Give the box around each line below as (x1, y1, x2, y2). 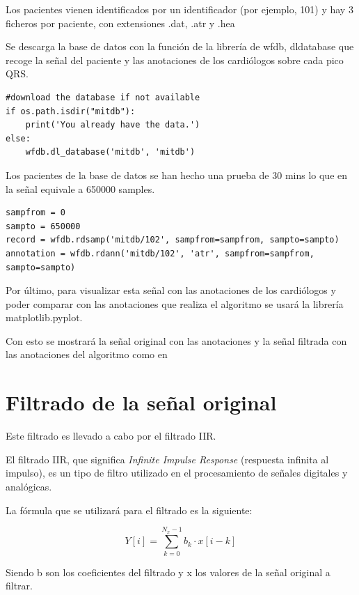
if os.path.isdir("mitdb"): (6, 106, 136, 116)
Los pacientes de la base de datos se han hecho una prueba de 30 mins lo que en (6, 167, 348, 182)
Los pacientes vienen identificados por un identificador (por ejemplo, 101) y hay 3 (6, 2, 353, 16)
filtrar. (6, 578, 33, 593)
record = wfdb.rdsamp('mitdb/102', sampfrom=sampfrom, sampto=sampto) (6, 235, 340, 245)
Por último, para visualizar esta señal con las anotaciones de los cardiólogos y (6, 283, 336, 297)
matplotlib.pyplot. (6, 310, 83, 325)
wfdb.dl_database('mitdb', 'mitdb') (25, 147, 196, 157)
